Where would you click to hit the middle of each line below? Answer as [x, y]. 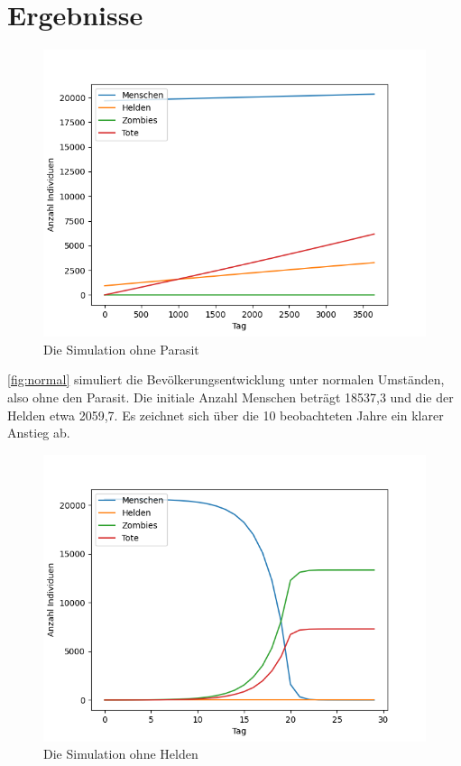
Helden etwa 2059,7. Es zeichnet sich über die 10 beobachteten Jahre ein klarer [226, 415]
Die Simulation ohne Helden [121, 754]
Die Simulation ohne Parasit [121, 349]
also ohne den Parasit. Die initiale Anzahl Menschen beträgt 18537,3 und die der [230, 397]
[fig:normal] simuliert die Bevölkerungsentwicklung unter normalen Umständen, [226, 379]
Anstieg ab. [39, 433]
